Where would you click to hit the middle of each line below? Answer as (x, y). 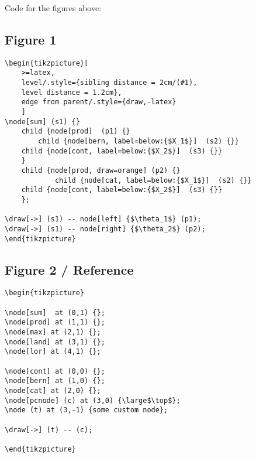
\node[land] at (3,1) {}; (55, 342)
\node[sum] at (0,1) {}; (55, 312)
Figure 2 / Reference (69, 269)
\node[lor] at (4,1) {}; (53, 352)
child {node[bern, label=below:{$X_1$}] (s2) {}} (139, 141)
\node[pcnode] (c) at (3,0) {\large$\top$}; (93, 400)
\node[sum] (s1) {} (42, 122)
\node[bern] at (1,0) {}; (55, 381)
